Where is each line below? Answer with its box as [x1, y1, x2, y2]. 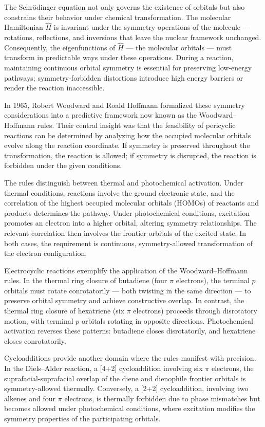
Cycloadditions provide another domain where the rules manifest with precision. [4, 352, 256, 363]
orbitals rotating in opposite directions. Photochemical [81, 315, 253, 326]
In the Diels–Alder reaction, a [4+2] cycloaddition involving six [4, 363, 203, 374]
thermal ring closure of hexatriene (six [4, 305, 125, 316]
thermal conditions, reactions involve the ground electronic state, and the [4, 187, 235, 198]
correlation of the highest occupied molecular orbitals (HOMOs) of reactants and [4, 197, 259, 208]
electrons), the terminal [176, 275, 250, 286]
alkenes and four [4, 393, 56, 403]
